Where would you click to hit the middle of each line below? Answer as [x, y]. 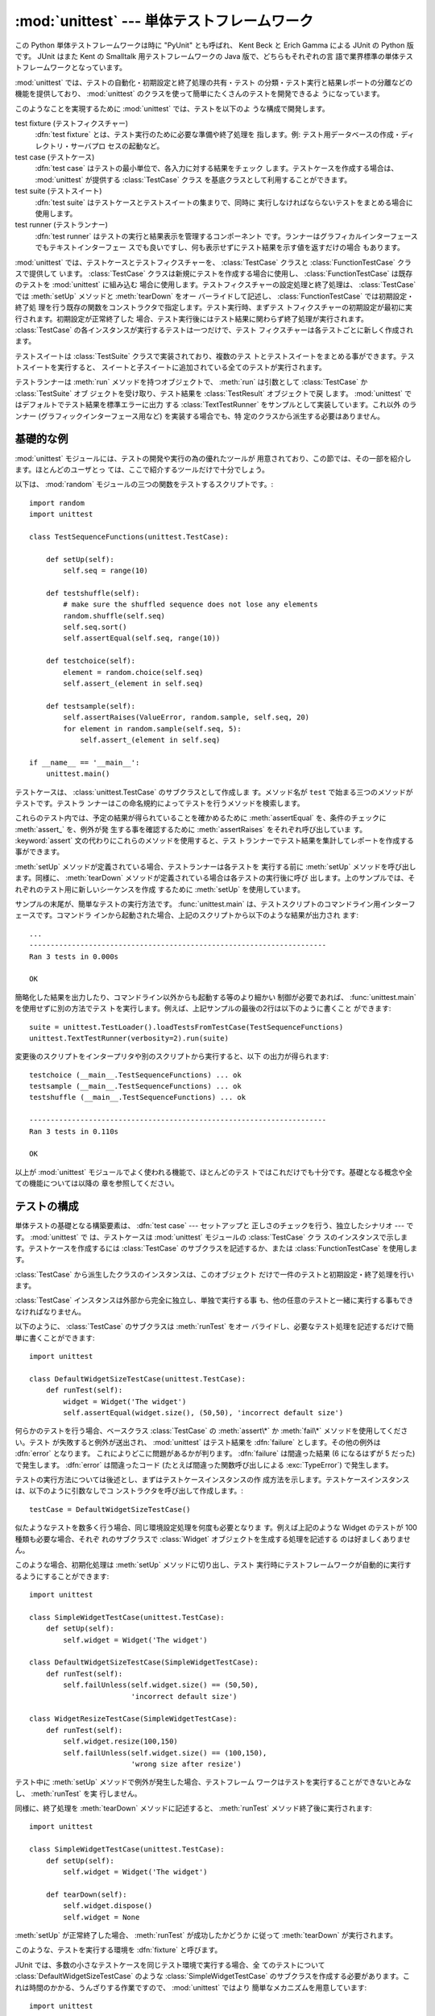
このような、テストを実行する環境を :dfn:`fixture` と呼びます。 [118, 1950]
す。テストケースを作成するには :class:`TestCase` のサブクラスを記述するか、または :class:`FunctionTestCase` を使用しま [216, 1248]
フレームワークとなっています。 [74, 68]
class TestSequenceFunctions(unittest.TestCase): [129, 537]
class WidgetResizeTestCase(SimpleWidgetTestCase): [133, 1719]
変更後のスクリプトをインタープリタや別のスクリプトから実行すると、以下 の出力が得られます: [172, 1056]
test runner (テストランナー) [62, 225]
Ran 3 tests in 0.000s [74, 956]
